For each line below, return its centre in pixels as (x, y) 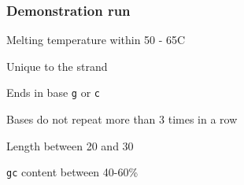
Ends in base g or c (53, 92)
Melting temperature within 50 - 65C (96, 40)
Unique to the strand (57, 66)
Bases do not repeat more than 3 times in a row (122, 119)
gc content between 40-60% (72, 172)
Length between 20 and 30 (70, 145)
